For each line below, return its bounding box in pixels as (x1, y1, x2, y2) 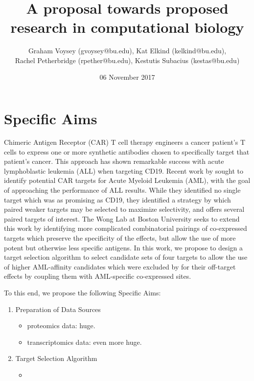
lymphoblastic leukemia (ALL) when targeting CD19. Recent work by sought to (4, 165, 244, 176)
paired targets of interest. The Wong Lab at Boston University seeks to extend (4, 213, 240, 224)
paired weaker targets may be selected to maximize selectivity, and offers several (4, 204, 245, 214)
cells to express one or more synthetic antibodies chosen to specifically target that (4, 146, 250, 157)
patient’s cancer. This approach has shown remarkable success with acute (4, 156, 224, 166)
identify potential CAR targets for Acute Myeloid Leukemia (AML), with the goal (4, 175, 251, 185)
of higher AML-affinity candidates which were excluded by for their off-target (4, 261, 236, 271)
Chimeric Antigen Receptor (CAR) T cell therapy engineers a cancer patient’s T (4, 137, 246, 147)
